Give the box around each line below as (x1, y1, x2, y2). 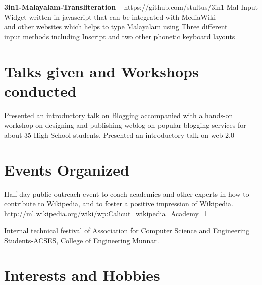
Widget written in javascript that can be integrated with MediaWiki (4, 11, 216, 22)
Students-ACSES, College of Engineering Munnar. (4, 235, 159, 245)
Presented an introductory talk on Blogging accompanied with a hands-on (4, 109, 233, 120)
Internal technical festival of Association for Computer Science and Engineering (4, 225, 250, 236)
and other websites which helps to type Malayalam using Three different (4, 21, 228, 32)
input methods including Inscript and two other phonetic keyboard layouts (4, 31, 235, 41)
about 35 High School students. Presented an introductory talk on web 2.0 (4, 129, 234, 140)
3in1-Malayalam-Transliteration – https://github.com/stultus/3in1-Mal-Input (4, 2, 258, 12)
